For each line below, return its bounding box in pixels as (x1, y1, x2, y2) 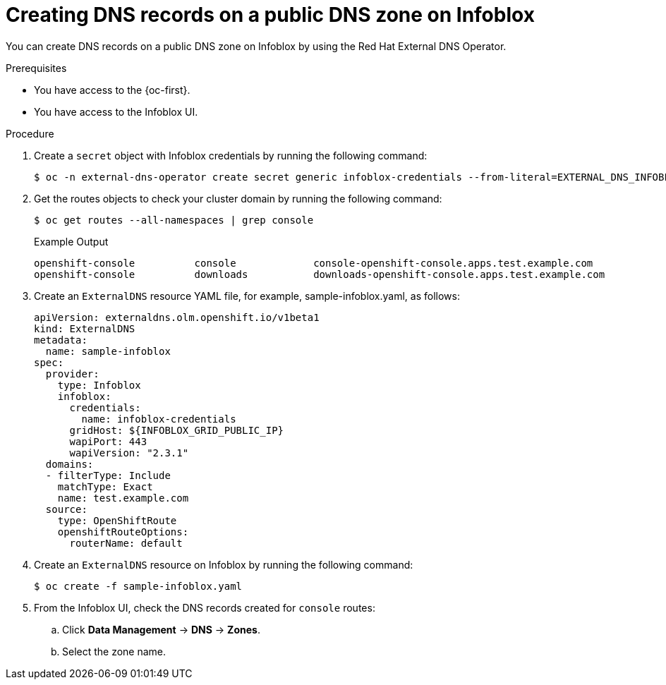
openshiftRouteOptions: (57, 526, 189, 538)
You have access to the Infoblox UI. (34, 105, 198, 118)
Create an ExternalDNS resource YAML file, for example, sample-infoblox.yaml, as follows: (34, 289, 460, 302)
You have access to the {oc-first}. (34, 83, 190, 96)
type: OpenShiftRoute (57, 514, 177, 526)
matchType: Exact (57, 480, 153, 492)
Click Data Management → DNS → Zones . (62, 623, 260, 636)
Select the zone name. (62, 645, 166, 657)
